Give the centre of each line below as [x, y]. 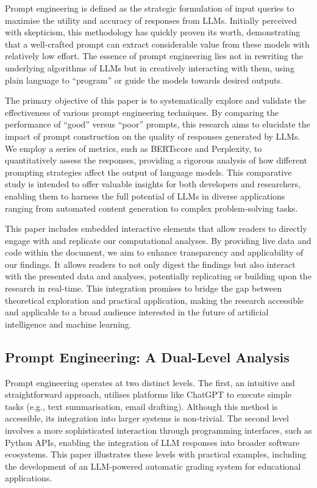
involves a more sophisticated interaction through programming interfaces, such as [158, 430]
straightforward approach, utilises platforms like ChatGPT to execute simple [148, 394]
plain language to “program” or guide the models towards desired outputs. [144, 80]
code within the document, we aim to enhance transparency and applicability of [154, 252]
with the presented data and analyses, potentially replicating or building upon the [158, 276]
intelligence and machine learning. [68, 324]
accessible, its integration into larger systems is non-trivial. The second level [147, 418]
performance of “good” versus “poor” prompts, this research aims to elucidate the [158, 124]
